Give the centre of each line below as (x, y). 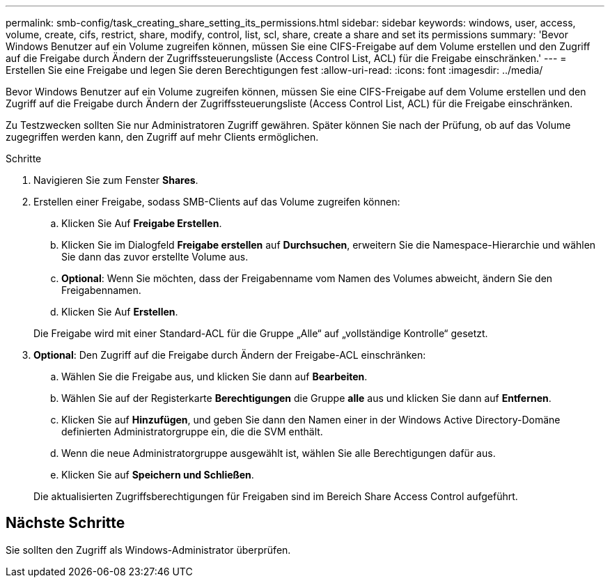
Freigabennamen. (101, 290)
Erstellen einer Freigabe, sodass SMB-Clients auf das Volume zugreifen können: (217, 202)
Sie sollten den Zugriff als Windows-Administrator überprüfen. (148, 550)
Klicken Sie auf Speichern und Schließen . (158, 475)
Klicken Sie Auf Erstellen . (120, 312)
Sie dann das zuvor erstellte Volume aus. (155, 257)
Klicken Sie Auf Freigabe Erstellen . (142, 223)
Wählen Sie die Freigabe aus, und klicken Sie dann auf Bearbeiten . (214, 376)
